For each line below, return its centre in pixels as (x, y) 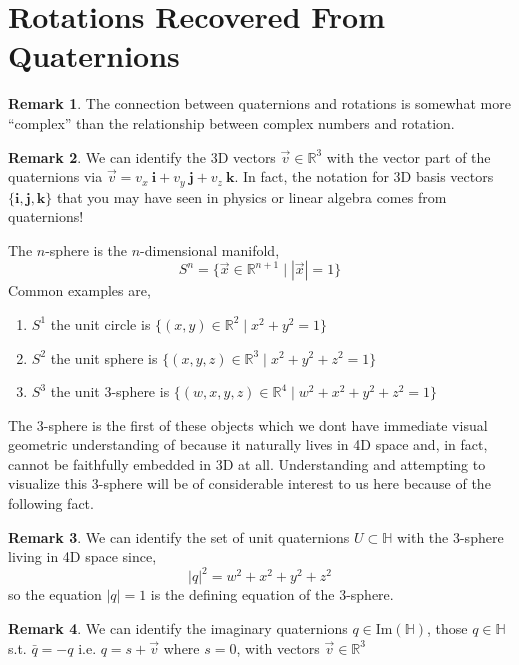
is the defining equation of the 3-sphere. (272, 594)
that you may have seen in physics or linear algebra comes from (252, 196)
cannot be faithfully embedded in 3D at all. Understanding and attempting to (247, 463)
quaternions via (55, 176)
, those (447, 627)
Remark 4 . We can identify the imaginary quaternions (178, 627)
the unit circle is (100, 323)
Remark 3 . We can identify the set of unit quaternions (179, 536)
